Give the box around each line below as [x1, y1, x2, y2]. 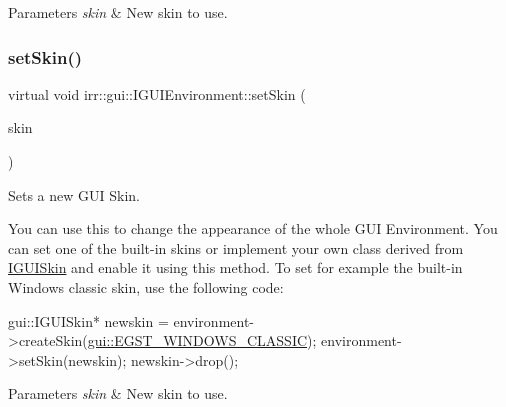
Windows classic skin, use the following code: [8, 276, 284, 297]
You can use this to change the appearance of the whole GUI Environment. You [8, 218, 498, 239]
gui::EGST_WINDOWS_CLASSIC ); [87, 330, 317, 351]
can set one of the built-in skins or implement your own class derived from [8, 237, 464, 258]
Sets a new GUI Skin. [8, 184, 141, 205]
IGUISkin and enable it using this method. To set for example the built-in [8, 257, 463, 278]
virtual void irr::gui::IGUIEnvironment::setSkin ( [8, 83, 306, 104]
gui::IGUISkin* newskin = [8, 310, 169, 331]
